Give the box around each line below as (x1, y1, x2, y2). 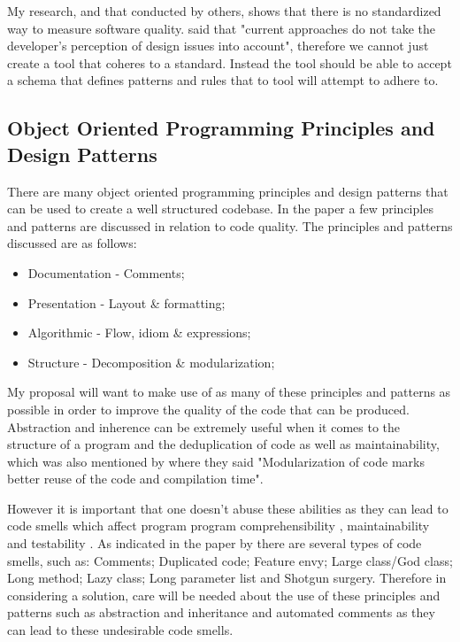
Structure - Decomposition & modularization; (27, 352, 275, 371)
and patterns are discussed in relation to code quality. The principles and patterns (7, 216, 453, 235)
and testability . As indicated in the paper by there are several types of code (7, 534, 422, 553)
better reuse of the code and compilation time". (7, 469, 264, 488)
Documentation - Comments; (27, 263, 185, 282)
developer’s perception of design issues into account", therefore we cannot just (7, 36, 429, 55)
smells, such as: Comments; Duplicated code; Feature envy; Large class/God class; (7, 551, 453, 569)
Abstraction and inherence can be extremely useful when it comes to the (7, 417, 401, 436)
